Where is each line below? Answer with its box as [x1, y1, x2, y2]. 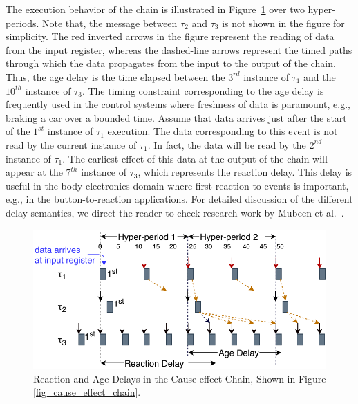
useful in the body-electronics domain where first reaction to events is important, [6, 178, 349, 192]
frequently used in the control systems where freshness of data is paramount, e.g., [6, 97, 350, 111]
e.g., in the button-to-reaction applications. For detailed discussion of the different [6, 192, 353, 206]
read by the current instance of [6, 137, 137, 151]
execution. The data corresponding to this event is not [107, 124, 338, 138]
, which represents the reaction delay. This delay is [138, 165, 352, 179]
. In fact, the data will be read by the [147, 137, 306, 151]
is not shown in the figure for [222, 15, 345, 30]
